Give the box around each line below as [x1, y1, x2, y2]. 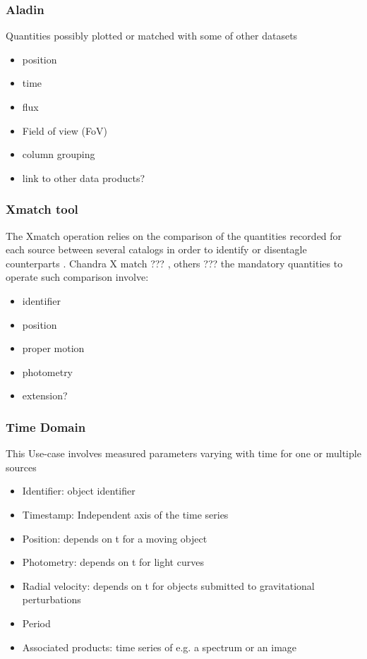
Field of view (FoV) [22, 123, 107, 138]
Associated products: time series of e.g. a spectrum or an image [22, 639, 297, 654]
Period [22, 615, 51, 630]
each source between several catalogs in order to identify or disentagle [6, 242, 307, 257]
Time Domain [6, 418, 86, 435]
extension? [22, 388, 68, 403]
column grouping [22, 147, 95, 162]
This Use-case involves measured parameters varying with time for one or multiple [6, 446, 361, 461]
